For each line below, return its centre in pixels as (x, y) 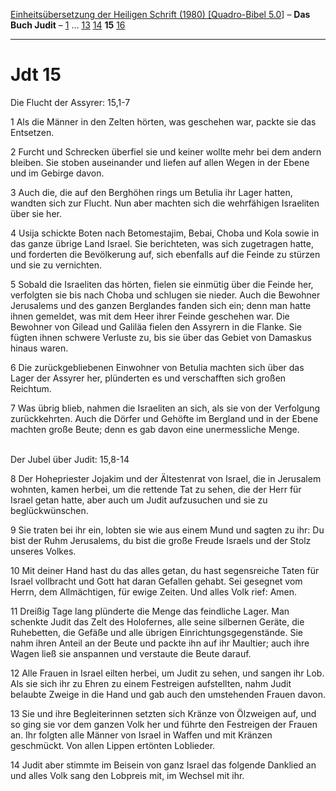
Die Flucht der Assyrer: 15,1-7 (70, 102)
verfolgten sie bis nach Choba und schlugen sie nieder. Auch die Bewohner (165, 295)
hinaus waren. (39, 348)
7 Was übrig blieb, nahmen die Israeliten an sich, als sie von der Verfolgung (165, 408)
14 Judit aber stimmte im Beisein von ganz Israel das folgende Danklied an (163, 765)
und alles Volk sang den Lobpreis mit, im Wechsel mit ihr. (127, 775)
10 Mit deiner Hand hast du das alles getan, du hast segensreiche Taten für (165, 570)
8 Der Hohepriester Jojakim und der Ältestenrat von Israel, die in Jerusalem (166, 478)
